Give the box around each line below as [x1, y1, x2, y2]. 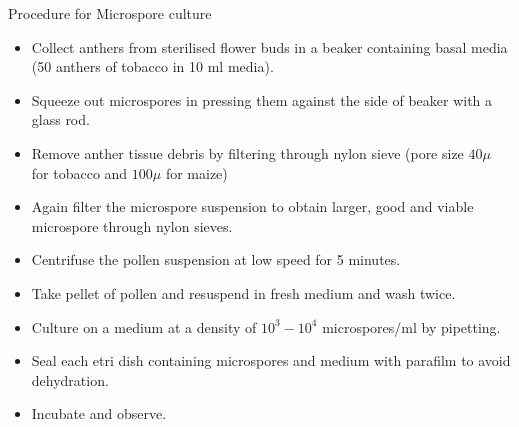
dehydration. [31, 369, 109, 390]
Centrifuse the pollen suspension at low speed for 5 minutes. [31, 249, 401, 270]
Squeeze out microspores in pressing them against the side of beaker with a [31, 89, 493, 110]
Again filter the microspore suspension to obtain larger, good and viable [31, 196, 474, 217]
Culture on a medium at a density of [31, 316, 257, 337]
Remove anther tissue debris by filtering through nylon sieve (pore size [31, 142, 464, 163]
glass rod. [31, 109, 90, 130]
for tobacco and [31, 162, 128, 183]
